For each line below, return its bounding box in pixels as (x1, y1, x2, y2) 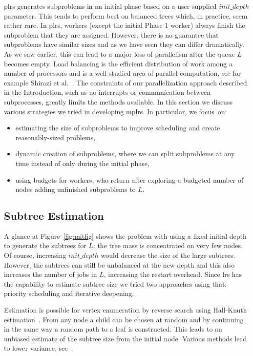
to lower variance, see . (4, 343, 73, 353)
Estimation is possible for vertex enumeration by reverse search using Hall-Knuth (4, 305, 247, 315)
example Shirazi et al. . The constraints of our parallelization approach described (4, 77, 247, 87)
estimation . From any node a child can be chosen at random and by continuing (4, 314, 244, 324)
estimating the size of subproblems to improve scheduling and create (15, 123, 220, 133)
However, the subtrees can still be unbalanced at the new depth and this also (4, 259, 235, 270)
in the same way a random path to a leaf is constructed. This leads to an (4, 324, 222, 334)
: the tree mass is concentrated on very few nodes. (93, 240, 243, 251)
